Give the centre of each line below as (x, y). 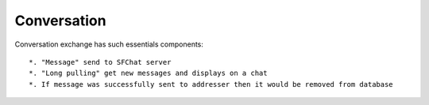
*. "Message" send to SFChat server (100, 62)
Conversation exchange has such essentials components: (109, 44)
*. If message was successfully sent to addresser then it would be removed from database (211, 84)
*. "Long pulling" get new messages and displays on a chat (148, 73)
